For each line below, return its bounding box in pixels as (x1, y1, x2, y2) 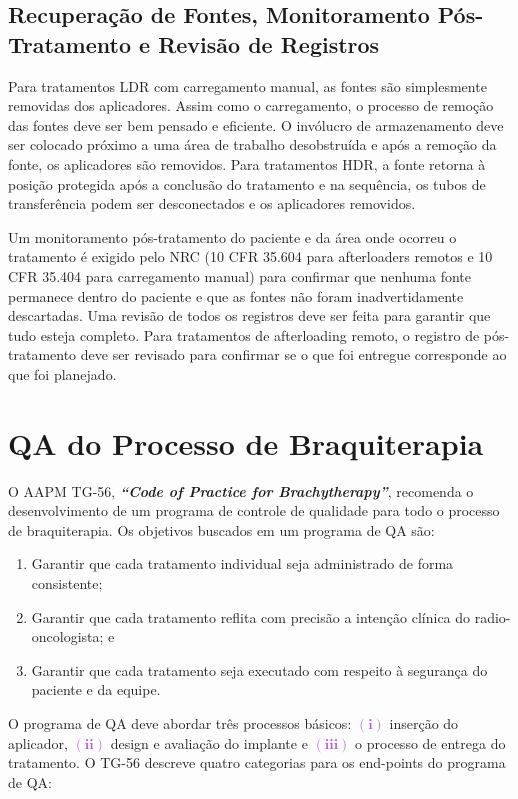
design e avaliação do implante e (110, 732, 308, 753)
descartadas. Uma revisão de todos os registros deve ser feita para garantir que (8, 305, 491, 326)
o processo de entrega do (355, 732, 506, 753)
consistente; (31, 573, 103, 593)
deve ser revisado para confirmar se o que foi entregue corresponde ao (80, 344, 507, 365)
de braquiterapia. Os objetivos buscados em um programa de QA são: (8, 519, 435, 540)
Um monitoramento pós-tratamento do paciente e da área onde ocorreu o (8, 226, 457, 247)
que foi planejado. (8, 363, 117, 384)
